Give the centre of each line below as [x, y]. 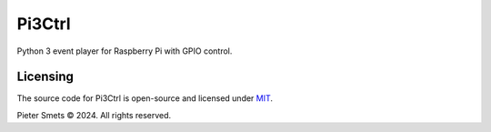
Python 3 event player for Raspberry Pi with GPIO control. [125, 51]
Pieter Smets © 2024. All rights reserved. [94, 115]
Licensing [45, 77]
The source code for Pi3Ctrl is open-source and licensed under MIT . [145, 98]
